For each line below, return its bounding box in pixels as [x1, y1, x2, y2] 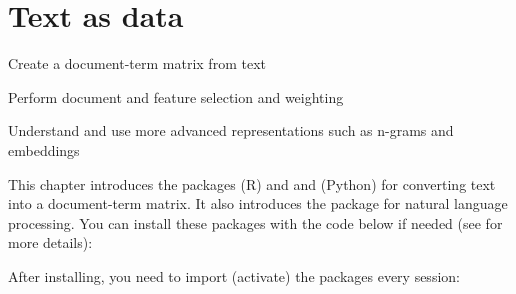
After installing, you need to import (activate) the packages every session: [8, 265, 460, 286]
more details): [8, 232, 93, 253]
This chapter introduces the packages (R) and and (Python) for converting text [8, 173, 496, 194]
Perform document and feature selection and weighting [8, 86, 344, 107]
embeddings [8, 139, 80, 160]
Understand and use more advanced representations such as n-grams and [8, 120, 454, 141]
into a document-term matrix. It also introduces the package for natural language [8, 193, 508, 214]
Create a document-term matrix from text [8, 53, 266, 74]
